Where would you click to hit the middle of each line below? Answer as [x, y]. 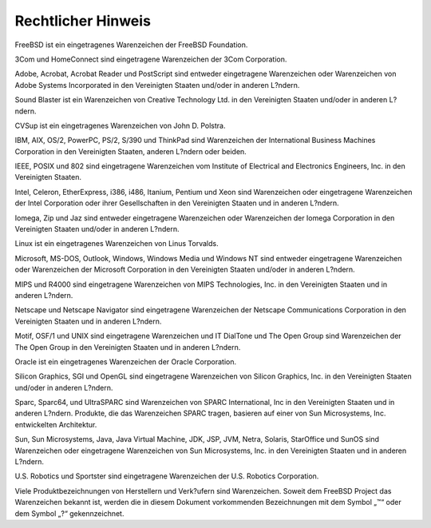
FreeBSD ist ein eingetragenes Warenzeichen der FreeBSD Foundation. [131, 45]
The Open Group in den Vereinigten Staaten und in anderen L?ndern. [128, 347]
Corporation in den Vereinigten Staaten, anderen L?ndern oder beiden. [130, 151]
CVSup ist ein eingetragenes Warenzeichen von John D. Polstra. [120, 125]
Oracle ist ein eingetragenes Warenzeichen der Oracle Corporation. [126, 361]
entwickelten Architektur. [56, 424]
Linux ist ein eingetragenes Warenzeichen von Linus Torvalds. [117, 244]
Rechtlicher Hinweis [83, 21]
